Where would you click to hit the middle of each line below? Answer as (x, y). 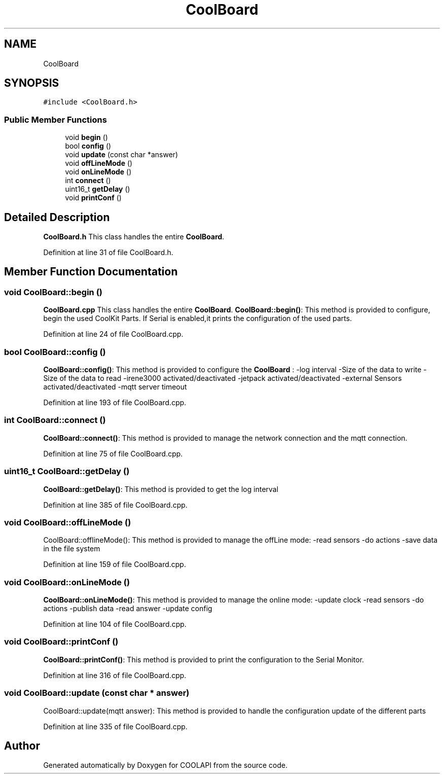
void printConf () (93, 198)
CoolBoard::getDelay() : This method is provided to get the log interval (161, 489)
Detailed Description (57, 217)
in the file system (72, 549)
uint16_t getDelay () (98, 189)
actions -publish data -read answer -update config (128, 608)
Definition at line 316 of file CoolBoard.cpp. (115, 675)
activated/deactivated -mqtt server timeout (115, 387)
